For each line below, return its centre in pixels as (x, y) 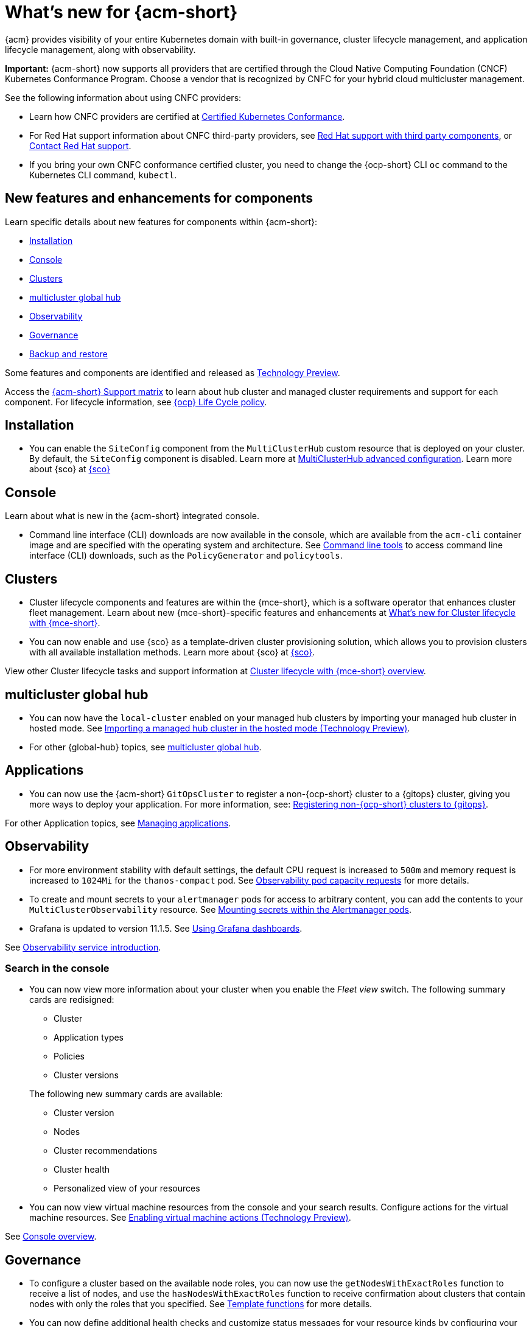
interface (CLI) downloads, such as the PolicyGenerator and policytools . (186, 556)
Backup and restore (68, 354)
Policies (69, 1056)
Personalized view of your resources (127, 1188)
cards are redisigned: (72, 1000)
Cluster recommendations (106, 1151)
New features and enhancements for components (159, 198)
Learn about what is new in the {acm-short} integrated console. (132, 516)
